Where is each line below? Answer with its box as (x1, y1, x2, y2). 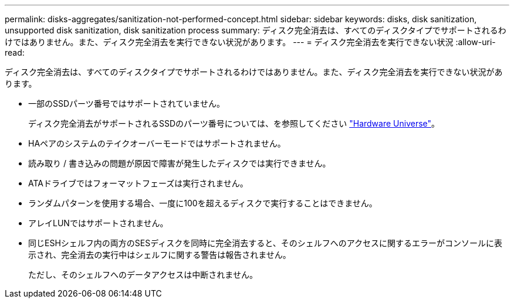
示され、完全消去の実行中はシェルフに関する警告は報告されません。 (28, 250, 291, 260)
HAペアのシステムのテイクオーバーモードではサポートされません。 (28, 138, 286, 148)
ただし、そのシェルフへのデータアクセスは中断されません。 (28, 270, 258, 280)
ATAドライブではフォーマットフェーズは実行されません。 (28, 178, 248, 188)
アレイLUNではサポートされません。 (28, 218, 168, 228)
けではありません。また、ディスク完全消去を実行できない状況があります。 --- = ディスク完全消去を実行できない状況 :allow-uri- (5, 37, 496, 47)
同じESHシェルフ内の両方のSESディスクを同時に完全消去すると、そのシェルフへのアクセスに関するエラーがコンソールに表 (28, 238, 502, 248)
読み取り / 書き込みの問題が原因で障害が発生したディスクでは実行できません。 (28, 158, 331, 168)
